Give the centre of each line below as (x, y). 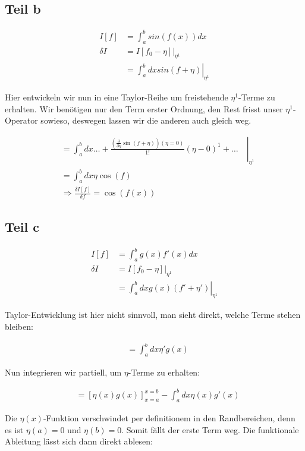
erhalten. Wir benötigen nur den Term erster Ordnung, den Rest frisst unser (144, 108)
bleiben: (19, 327)
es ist (14, 429)
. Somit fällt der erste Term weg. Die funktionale (210, 429)
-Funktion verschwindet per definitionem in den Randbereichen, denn (169, 417)
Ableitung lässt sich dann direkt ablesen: (79, 441)
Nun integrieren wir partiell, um (63, 372)
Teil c (22, 226)
